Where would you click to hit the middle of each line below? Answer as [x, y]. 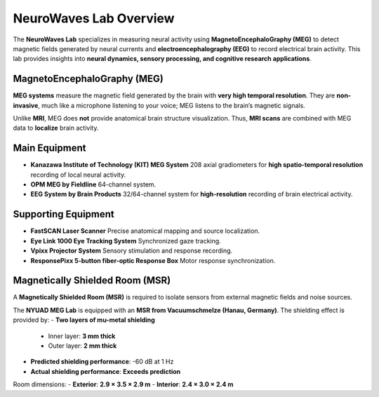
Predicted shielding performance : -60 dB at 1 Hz [102, 362]
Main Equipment [49, 148]
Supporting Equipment [64, 214]
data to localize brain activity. [56, 128]
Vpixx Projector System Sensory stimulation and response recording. [132, 251]
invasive [26, 105]
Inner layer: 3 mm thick [82, 336]
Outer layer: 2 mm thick [82, 346]
